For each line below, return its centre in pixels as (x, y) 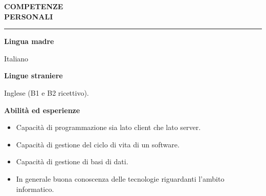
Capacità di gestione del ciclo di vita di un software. (98, 144)
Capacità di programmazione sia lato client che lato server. (108, 127)
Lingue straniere (34, 75)
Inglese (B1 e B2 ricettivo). (47, 92)
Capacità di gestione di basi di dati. (72, 161)
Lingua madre (29, 41)
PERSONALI (29, 16)
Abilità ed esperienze (42, 110)
